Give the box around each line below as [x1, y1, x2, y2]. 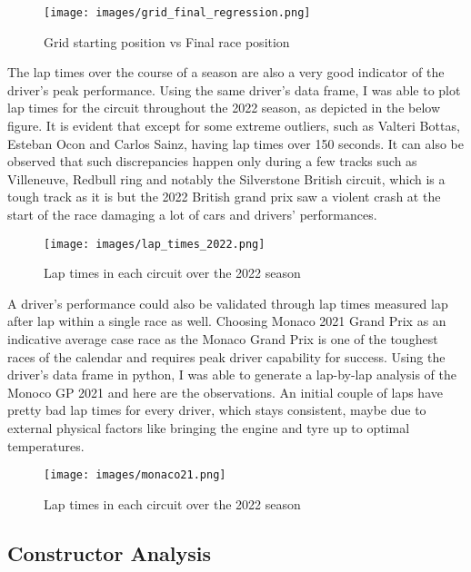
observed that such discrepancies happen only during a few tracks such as [7, 152, 417, 171]
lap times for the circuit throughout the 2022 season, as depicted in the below [7, 98, 441, 117]
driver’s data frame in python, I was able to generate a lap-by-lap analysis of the [7, 365, 456, 384]
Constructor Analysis [7, 538, 212, 567]
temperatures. [7, 436, 85, 455]
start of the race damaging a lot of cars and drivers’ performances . [7, 205, 377, 223]
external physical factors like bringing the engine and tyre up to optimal [7, 419, 410, 437]
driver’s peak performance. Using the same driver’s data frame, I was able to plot [7, 80, 461, 99]
